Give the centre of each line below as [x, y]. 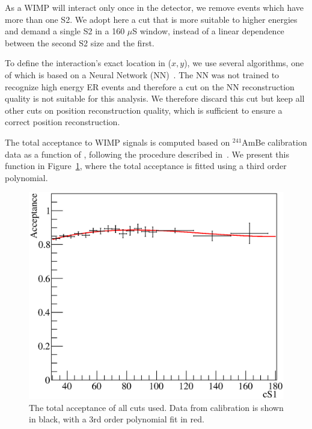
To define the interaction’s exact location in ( [88, 63]
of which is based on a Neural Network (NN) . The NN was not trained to [142, 74]
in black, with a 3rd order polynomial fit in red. [117, 419]
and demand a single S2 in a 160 [65, 31]
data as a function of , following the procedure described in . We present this [147, 154]
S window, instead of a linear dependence [208, 31]
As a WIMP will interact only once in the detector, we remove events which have [154, 7]
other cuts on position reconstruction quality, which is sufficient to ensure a [144, 110]
